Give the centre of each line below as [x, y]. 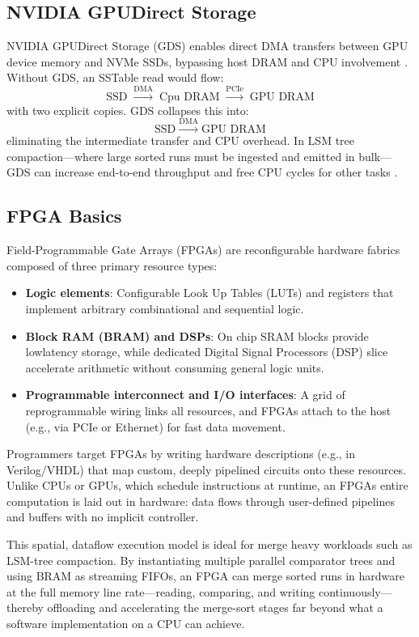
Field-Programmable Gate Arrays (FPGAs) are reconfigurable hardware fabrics [203, 250]
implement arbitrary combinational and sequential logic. [165, 308]
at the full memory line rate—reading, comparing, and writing [161, 591]
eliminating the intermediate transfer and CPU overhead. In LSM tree [181, 140]
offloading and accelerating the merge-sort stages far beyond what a [215, 607]
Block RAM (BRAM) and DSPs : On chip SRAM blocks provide [197, 335]
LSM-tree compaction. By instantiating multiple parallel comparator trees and [201, 560]
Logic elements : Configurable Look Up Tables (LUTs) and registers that [209, 293]
